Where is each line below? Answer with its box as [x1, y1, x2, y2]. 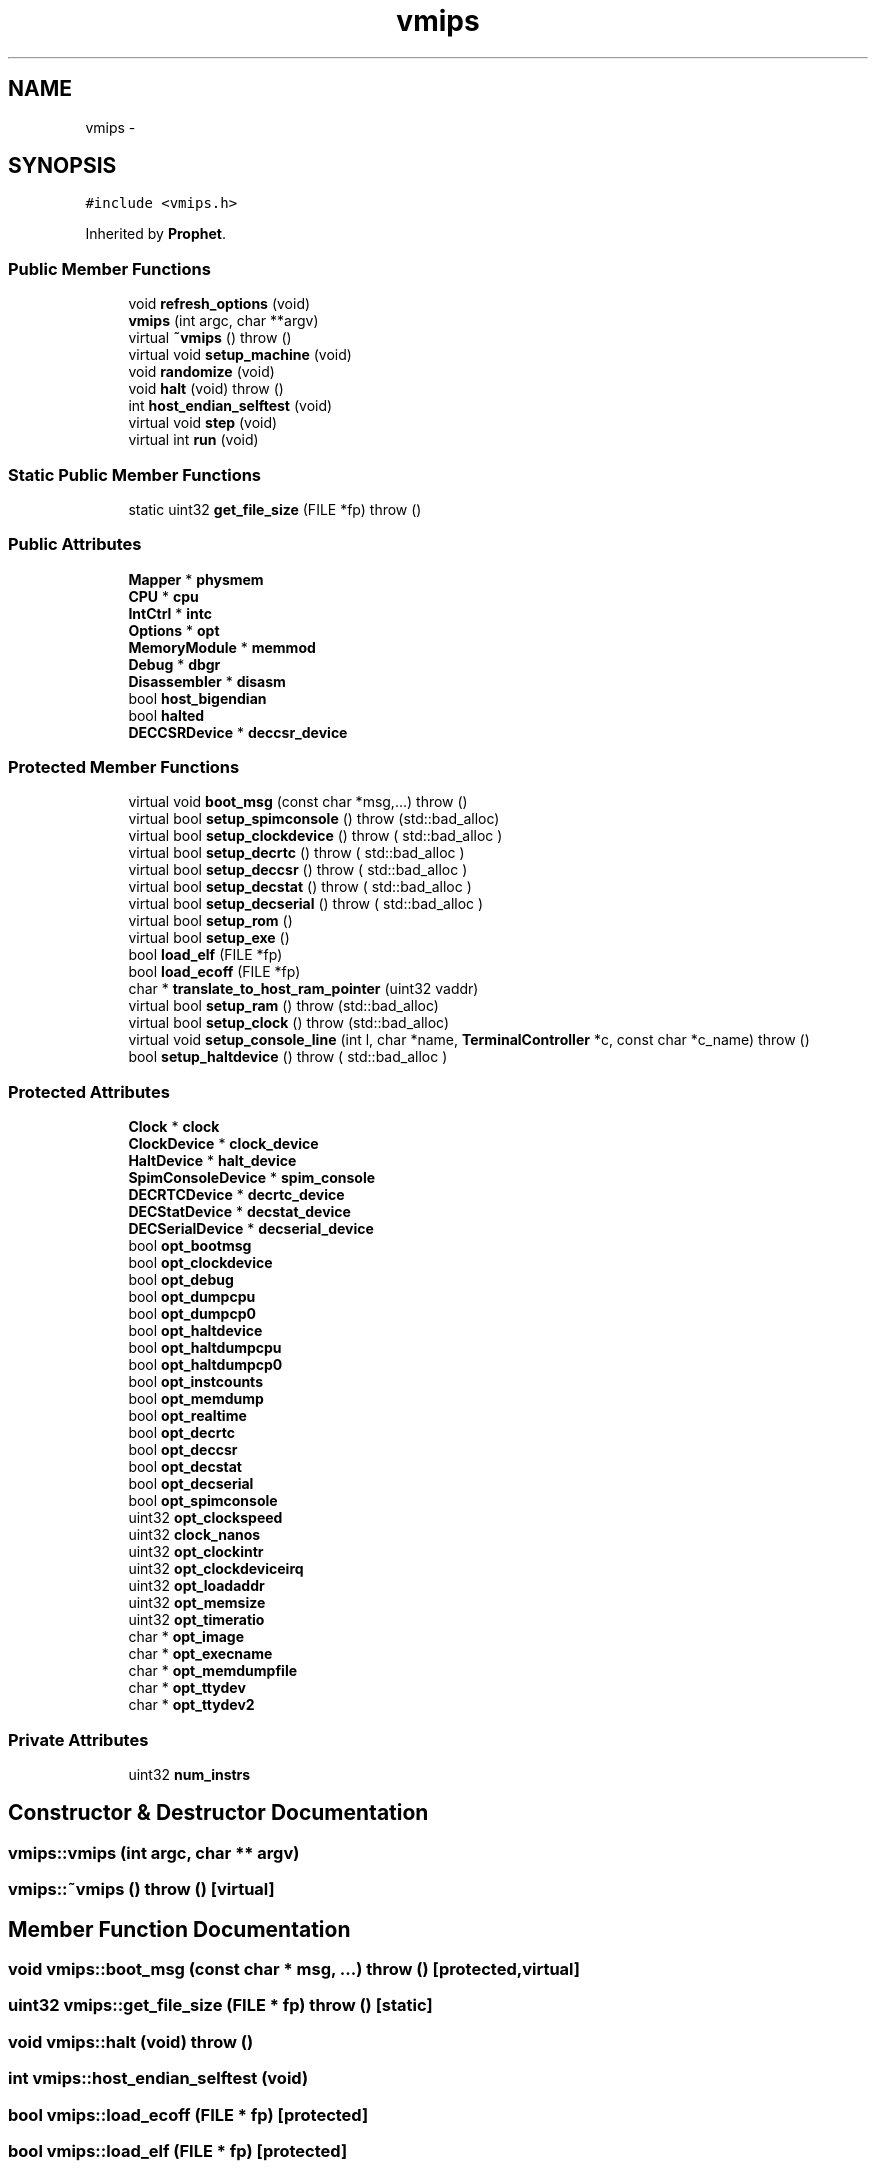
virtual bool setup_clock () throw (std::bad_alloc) [128, 1014, 450, 1032]
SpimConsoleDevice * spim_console [128, 1169, 376, 1187]
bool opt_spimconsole [128, 1492, 278, 1510]
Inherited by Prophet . [85, 225, 226, 243]
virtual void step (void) [128, 414, 278, 432]
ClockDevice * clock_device [128, 1135, 319, 1153]
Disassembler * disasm [128, 672, 286, 690]
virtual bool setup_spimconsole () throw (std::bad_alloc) [128, 810, 500, 828]
